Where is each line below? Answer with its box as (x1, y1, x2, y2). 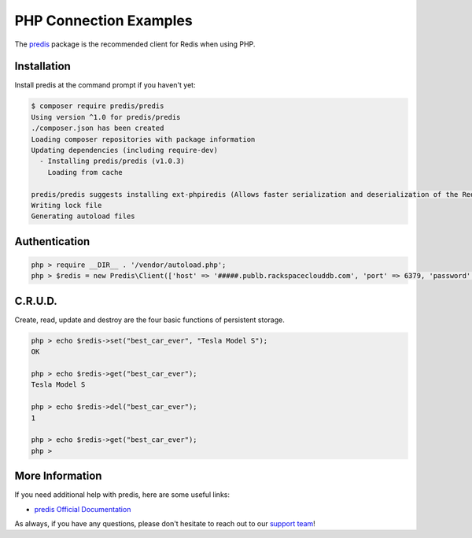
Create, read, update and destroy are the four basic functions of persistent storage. (14, 315, 285, 325)
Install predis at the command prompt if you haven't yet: (14, 80, 196, 90)
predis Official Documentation (34, 504, 131, 514)
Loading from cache (47, 168, 124, 176)
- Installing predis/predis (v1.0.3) (39, 157, 185, 165)
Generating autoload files (31, 212, 135, 221)
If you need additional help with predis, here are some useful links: (14, 490, 230, 499)
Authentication (14, 235, 90, 248)
